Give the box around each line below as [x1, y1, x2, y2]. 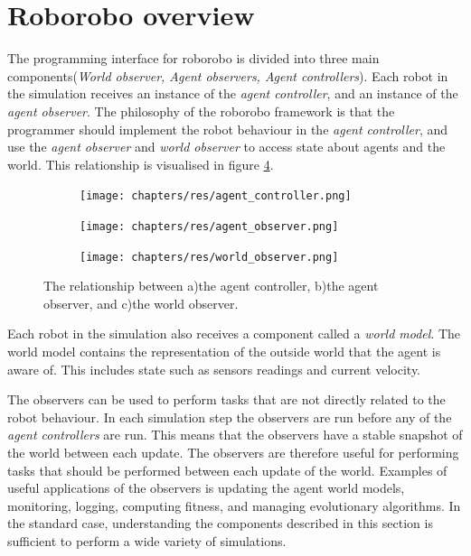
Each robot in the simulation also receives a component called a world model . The [7, 324, 461, 343]
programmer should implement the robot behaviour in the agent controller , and [7, 119, 448, 138]
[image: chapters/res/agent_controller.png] [80, 190, 352, 203]
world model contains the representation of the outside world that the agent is [7, 342, 441, 361]
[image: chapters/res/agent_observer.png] [80, 219, 339, 233]
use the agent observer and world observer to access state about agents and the [7, 137, 446, 156]
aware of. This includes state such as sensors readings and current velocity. [7, 359, 421, 378]
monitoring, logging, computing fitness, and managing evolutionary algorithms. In [7, 496, 461, 514]
